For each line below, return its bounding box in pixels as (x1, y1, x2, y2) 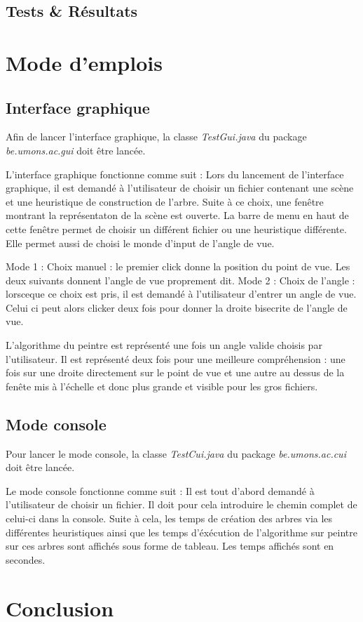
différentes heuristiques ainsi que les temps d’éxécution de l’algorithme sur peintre (6, 524, 357, 539)
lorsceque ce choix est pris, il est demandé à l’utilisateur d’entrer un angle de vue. (6, 286, 357, 301)
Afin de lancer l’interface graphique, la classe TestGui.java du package (6, 129, 307, 144)
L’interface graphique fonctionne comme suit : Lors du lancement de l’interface (6, 166, 344, 181)
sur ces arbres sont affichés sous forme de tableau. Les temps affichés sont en (6, 538, 334, 553)
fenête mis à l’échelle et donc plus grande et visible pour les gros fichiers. (6, 378, 318, 393)
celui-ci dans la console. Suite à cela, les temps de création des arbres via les (6, 511, 333, 526)
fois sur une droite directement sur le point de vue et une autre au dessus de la (6, 365, 345, 380)
